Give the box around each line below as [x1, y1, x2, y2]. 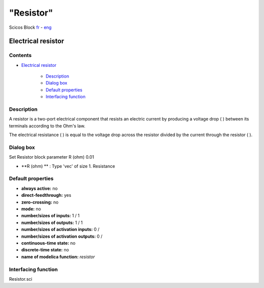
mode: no [21, 206, 41, 212]
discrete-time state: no [21, 247, 69, 253]
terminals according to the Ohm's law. [9, 123, 86, 129]
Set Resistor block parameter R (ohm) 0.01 [9, 154, 94, 160]
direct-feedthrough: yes [21, 192, 71, 198]
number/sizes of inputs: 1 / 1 [21, 213, 80, 219]
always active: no [21, 185, 58, 191]
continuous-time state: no [21, 240, 76, 246]
